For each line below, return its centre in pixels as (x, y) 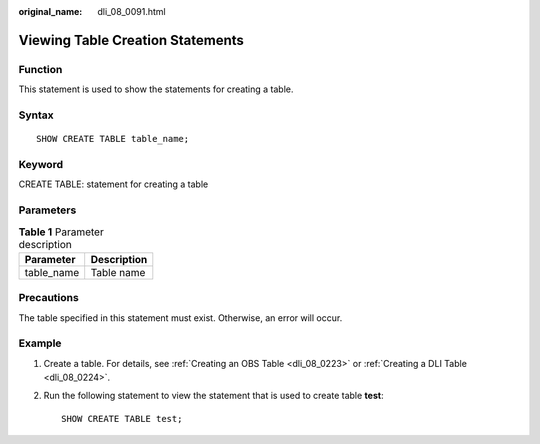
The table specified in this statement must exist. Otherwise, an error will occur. (180, 317)
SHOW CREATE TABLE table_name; (113, 139)
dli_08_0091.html (131, 11)
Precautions (48, 298)
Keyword (41, 164)
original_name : (50, 11)
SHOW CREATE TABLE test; (122, 418)
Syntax (36, 115)
